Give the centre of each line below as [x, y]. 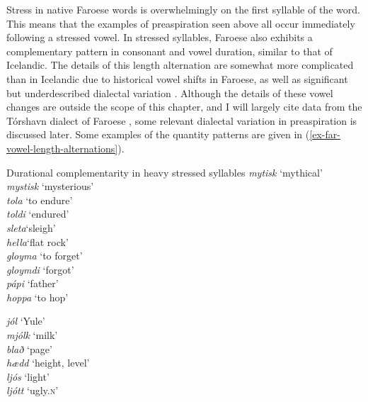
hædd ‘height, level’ [48, 363]
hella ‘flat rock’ [38, 241]
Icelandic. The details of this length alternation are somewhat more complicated [180, 65]
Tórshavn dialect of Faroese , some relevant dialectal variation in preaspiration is [182, 120]
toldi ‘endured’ [38, 214]
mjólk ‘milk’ [32, 335]
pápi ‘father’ [33, 283]
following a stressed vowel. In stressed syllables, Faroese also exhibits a [160, 37]
